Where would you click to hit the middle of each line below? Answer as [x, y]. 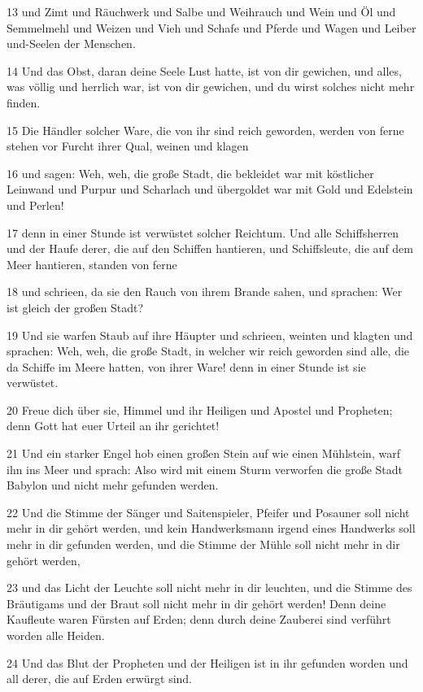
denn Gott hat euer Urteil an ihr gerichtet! [113, 426]
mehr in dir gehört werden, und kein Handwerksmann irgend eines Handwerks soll [211, 528]
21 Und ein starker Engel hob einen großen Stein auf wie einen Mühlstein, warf [203, 453]
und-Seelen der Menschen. [71, 44]
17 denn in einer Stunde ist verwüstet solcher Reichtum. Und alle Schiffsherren [203, 232]
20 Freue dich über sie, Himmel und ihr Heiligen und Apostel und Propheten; [200, 409]
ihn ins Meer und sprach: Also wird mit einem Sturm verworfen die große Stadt [205, 469]
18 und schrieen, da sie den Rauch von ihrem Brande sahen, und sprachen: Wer [205, 292]
